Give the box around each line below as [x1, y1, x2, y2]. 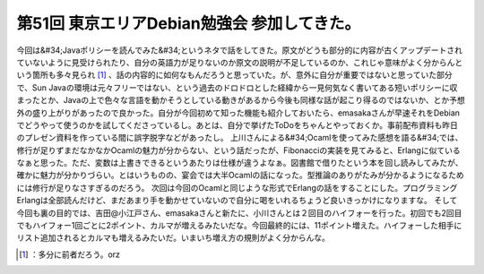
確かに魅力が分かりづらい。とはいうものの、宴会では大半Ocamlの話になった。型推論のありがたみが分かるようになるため [16, 170, 465, 181]
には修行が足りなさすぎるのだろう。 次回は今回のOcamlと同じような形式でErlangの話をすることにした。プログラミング [16, 182, 458, 193]
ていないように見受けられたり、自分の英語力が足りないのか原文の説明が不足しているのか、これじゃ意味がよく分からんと [16, 56, 463, 67]
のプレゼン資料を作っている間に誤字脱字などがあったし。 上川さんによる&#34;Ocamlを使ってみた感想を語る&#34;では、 [16, 133, 463, 143]
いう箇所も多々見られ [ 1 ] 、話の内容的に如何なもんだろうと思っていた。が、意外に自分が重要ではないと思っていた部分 [16, 70, 453, 81]
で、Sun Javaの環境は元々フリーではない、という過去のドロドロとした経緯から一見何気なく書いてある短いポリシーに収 [16, 81, 458, 93]
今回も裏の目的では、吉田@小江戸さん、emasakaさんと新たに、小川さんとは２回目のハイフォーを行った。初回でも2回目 [16, 207, 462, 218]
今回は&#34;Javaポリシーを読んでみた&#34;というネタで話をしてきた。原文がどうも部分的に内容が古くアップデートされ [16, 45, 463, 56]
